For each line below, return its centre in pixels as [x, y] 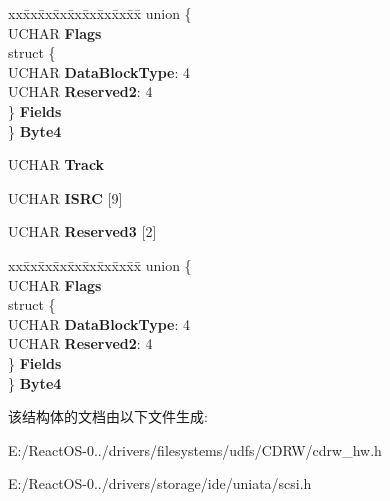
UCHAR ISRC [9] [65, 197]
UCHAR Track [56, 164]
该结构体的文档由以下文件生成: [108, 416]
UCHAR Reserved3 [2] [82, 231]
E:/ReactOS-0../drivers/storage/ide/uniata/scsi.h [160, 483]
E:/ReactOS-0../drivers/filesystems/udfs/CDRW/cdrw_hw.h [195, 449]
